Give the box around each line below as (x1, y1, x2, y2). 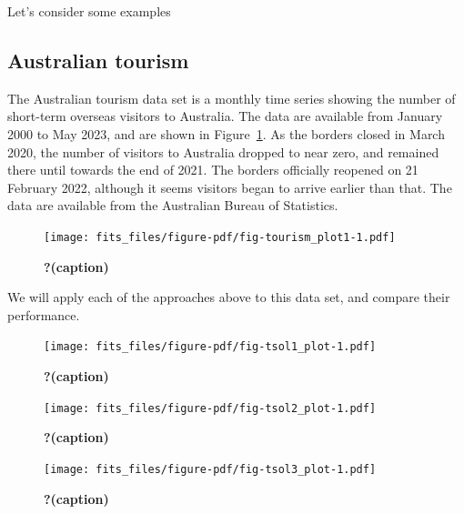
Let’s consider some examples (7, 2, 171, 20)
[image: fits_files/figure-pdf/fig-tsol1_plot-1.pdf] (44, 340, 377, 354)
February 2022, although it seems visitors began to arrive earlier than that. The (7, 177, 452, 197)
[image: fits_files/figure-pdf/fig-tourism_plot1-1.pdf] (44, 230, 396, 244)
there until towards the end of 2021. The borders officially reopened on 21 (7, 160, 419, 179)
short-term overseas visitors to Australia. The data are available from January (7, 106, 443, 126)
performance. (7, 305, 80, 324)
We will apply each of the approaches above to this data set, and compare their (7, 287, 450, 307)
